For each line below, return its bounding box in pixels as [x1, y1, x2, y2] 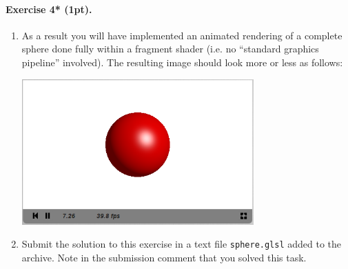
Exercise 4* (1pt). [6, 1, 92, 16]
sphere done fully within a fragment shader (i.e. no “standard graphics [21, 41, 319, 56]
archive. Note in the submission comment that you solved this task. [21, 250, 307, 265]
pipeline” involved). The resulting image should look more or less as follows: [21, 54, 343, 69]
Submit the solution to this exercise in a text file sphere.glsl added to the [21, 237, 342, 251]
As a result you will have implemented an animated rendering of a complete [21, 28, 342, 42]
